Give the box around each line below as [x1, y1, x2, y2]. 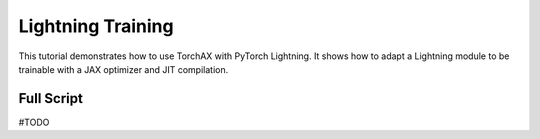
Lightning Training [18, 15, 174, 37]
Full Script [18, 90, 84, 107]
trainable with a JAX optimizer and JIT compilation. [18, 63, 229, 75]
